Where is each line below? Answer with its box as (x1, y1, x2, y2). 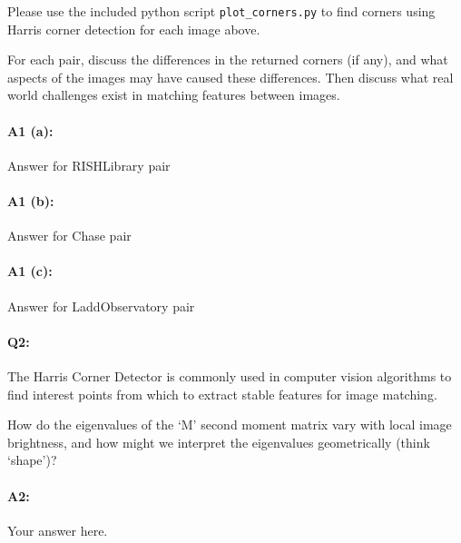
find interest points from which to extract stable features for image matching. (7, 384, 437, 403)
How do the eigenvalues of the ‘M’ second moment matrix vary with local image (7, 415, 452, 434)
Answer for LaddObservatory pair (7, 296, 195, 315)
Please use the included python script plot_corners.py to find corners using (7, 2, 436, 20)
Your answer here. (7, 520, 108, 539)
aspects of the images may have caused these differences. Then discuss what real (7, 67, 454, 86)
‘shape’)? (7, 450, 57, 469)
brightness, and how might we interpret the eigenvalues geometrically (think (7, 432, 430, 451)
